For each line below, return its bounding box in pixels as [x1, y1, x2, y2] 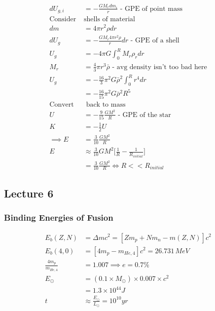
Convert [49, 101, 74, 108]
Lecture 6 [4, 185, 54, 200]
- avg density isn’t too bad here [112, 63, 207, 71]
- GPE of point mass [120, 5, 183, 12]
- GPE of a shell [130, 37, 179, 44]
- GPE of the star [118, 111, 171, 118]
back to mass [86, 101, 126, 108]
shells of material [83, 16, 135, 23]
